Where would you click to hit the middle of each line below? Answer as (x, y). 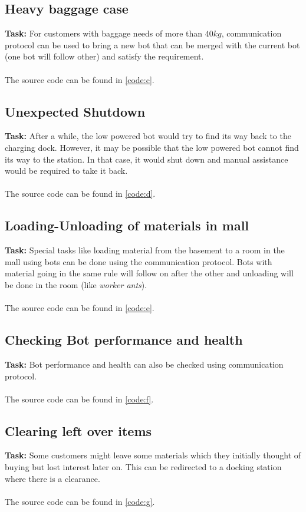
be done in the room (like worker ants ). (76, 284)
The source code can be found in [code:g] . (80, 501)
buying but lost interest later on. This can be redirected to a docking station (143, 467)
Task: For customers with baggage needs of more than (104, 33)
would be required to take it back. (66, 171)
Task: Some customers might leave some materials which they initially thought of (153, 455)
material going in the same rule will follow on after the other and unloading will (149, 273)
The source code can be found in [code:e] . (80, 308)
